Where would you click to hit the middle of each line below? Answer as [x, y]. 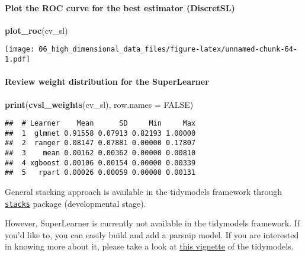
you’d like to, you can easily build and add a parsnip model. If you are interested [152, 234]
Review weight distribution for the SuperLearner [107, 81]
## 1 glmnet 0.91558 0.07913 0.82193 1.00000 [100, 133]
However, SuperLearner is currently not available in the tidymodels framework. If [152, 223]
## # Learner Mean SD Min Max [100, 124]
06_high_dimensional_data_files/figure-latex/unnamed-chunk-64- [168, 49]
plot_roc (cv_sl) [36, 30]
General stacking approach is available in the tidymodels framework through [143, 192]
